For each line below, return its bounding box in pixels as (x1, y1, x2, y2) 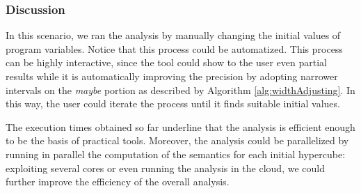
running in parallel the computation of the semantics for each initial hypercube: (6, 146, 346, 161)
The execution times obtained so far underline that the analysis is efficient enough (6, 119, 355, 134)
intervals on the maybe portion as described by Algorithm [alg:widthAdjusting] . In (6, 82, 355, 97)
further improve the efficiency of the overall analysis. (6, 174, 230, 189)
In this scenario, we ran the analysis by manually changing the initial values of (6, 28, 341, 43)
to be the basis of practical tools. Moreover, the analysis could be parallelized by (6, 133, 349, 148)
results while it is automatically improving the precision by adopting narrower (6, 69, 338, 83)
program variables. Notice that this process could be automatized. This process (6, 41, 343, 56)
